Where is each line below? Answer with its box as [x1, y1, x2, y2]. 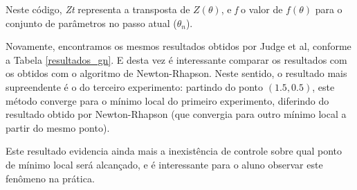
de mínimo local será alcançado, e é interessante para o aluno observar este [6, 157, 323, 171]
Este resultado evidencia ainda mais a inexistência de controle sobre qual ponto [6, 144, 342, 158]
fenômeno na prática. [6, 171, 95, 185]
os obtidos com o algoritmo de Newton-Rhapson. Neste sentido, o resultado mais [6, 66, 347, 80]
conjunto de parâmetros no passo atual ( [6, 15, 177, 30]
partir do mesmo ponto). [6, 120, 110, 135]
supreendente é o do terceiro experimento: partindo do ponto [6, 79, 264, 94]
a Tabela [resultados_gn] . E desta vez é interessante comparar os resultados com [6, 52, 347, 67]
